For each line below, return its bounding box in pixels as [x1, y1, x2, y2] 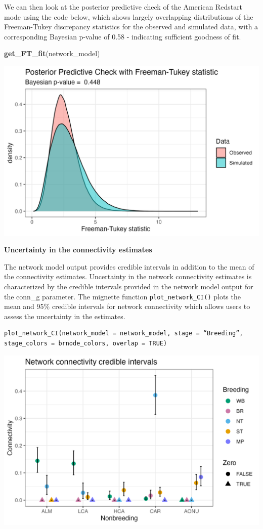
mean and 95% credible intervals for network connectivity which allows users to [4, 301, 250, 312]
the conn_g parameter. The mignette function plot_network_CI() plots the [4, 291, 241, 301]
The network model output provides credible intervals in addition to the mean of [4, 261, 254, 272]
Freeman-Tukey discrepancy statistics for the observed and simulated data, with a [4, 21, 258, 32]
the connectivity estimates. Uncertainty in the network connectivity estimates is [4, 271, 252, 282]
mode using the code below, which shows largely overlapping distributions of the [4, 11, 253, 22]
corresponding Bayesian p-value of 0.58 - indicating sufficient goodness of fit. [4, 31, 241, 41]
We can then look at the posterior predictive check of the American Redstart [4, 2, 243, 12]
